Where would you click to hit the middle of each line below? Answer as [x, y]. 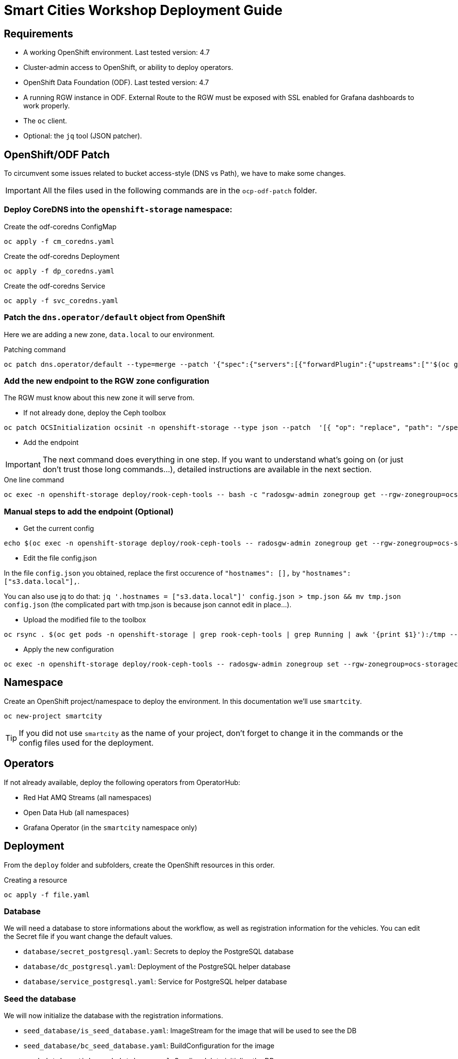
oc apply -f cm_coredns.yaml [59, 241]
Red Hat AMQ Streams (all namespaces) [88, 797]
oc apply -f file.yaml [47, 895]
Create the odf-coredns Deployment [62, 256]
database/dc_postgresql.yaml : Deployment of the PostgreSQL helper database [157, 967]
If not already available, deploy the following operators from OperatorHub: [122, 782]
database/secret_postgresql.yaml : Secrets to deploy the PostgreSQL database [159, 952]
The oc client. [45, 121]
